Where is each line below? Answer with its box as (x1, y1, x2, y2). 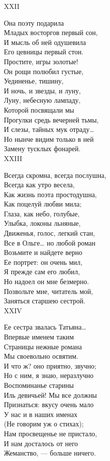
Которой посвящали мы (4, 104, 74, 115)
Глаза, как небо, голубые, (4, 208, 80, 218)
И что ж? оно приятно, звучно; (4, 360, 97, 371)
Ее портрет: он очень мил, (4, 256, 82, 267)
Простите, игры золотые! (4, 56, 79, 66)
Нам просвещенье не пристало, (4, 428, 97, 438)
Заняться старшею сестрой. (4, 295, 85, 306)
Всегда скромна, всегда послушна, (4, 169, 107, 180)
